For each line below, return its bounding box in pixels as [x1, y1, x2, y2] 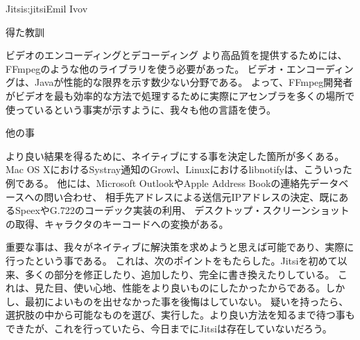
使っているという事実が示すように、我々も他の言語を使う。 [6, 102, 277, 116]
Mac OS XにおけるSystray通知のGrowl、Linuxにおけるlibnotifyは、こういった [6, 162, 352, 177]
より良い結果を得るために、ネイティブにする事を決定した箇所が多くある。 [6, 148, 345, 163]
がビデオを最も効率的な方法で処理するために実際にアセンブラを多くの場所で [6, 88, 355, 102]
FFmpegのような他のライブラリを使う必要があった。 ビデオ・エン [6, 61, 306, 75]
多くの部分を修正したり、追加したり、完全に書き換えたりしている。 [24, 267, 335, 281]
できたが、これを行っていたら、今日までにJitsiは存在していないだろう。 [6, 321, 332, 335]
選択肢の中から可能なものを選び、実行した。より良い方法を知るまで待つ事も [6, 307, 355, 322]
